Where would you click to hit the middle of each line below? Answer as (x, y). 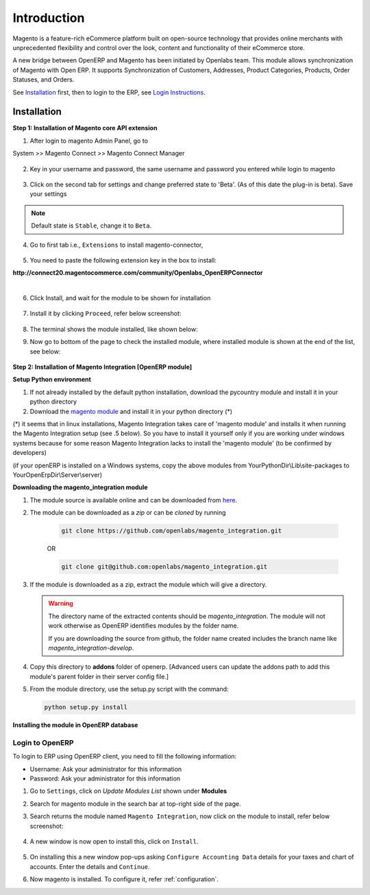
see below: (45, 351)
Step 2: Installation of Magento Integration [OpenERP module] (102, 367)
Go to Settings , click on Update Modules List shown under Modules (128, 791)
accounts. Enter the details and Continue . (90, 866)
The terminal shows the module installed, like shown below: (114, 329)
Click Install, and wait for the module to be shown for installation (120, 298)
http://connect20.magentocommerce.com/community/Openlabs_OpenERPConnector (138, 273)
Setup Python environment (52, 380)
